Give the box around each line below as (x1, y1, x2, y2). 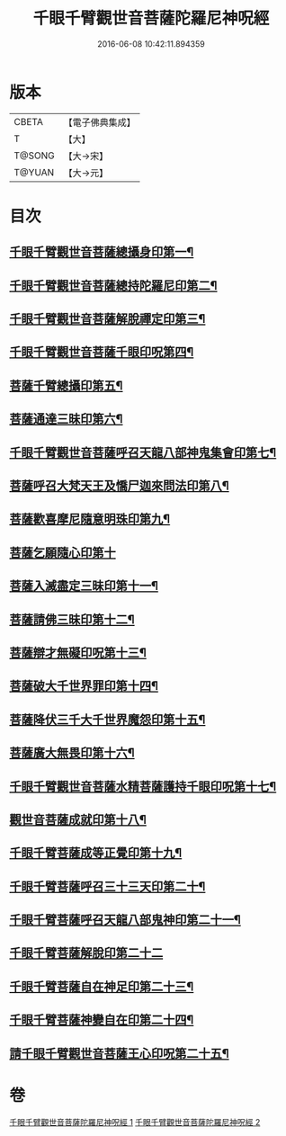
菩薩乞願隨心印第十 (9, 545, 116, 560)
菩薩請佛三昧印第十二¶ (9, 612, 135, 627)
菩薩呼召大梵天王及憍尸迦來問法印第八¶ (9, 479, 229, 493)
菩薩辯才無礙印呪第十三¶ (9, 645, 147, 660)
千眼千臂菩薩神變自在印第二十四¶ (9, 1013, 194, 1028)
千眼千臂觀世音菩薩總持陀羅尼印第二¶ (9, 278, 218, 293)
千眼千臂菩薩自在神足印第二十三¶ (9, 979, 194, 994)
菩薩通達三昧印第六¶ (9, 411, 123, 427)
